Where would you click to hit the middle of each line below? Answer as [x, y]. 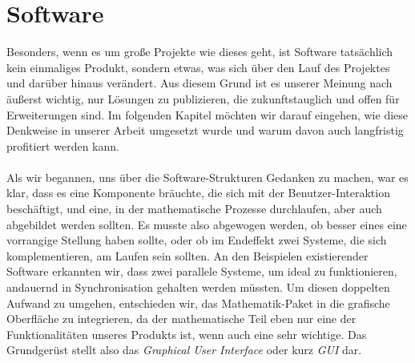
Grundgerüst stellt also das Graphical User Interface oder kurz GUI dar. [184, 350]
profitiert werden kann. [63, 145]
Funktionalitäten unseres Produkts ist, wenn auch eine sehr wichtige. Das [187, 334]
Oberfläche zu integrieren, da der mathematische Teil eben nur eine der [181, 319]
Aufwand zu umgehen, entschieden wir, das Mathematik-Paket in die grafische [198, 302]
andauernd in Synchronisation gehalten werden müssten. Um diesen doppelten [198, 287]
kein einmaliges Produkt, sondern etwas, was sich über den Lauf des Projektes [198, 67]
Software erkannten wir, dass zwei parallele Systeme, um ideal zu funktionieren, [202, 271]
